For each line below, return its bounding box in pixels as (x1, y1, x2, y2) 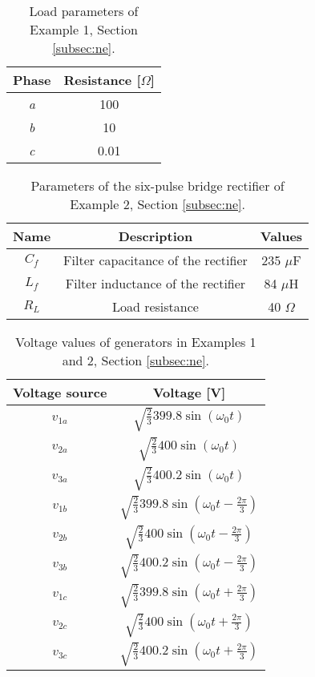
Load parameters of (29, 2, 139, 20)
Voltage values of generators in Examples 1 (15, 332, 256, 351)
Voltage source (13, 383, 107, 401)
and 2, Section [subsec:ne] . (62, 351, 209, 369)
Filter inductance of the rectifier (65, 274, 246, 292)
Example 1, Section (30, 20, 138, 38)
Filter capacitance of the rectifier (63, 251, 248, 269)
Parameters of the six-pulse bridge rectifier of (30, 176, 285, 195)
